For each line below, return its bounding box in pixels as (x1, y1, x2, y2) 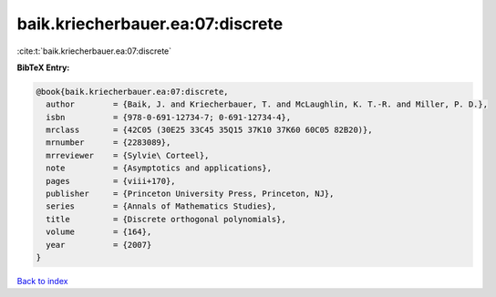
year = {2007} (46, 240, 152, 250)
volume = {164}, (46, 227, 152, 237)
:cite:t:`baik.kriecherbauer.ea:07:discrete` (16, 46, 172, 56)
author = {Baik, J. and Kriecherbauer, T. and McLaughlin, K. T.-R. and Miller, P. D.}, (46, 99, 488, 109)
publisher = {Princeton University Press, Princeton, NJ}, (46, 189, 335, 200)
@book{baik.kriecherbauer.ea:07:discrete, (36, 87, 229, 97)
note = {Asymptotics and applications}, (46, 163, 273, 173)
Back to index (16, 275, 68, 286)
